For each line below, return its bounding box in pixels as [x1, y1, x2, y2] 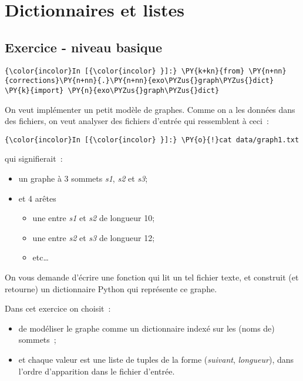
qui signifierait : [5, 152, 63, 165]
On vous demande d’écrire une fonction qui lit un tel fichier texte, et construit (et [5, 270, 299, 283]
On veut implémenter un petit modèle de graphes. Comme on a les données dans [5, 103, 295, 115]
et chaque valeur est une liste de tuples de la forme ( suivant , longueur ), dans [18, 353, 294, 365]
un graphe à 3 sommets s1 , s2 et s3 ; [18, 172, 148, 184]
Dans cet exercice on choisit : [5, 302, 111, 315]
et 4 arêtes [18, 192, 56, 204]
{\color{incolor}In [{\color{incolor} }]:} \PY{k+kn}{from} [5, 66, 245, 75]
